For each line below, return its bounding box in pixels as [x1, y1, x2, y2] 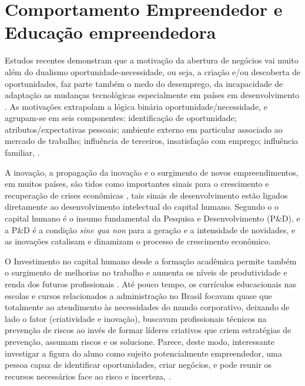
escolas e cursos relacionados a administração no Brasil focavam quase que [5, 289, 272, 301]
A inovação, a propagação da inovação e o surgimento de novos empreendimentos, [5, 166, 299, 178]
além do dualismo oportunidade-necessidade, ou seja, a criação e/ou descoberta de [5, 65, 301, 78]
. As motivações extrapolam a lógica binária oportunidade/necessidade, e [5, 100, 267, 112]
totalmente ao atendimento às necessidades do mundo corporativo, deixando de [5, 301, 290, 313]
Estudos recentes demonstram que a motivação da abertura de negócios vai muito [5, 54, 299, 66]
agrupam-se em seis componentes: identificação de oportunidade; [5, 112, 237, 124]
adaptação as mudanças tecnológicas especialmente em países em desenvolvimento [5, 89, 300, 101]
